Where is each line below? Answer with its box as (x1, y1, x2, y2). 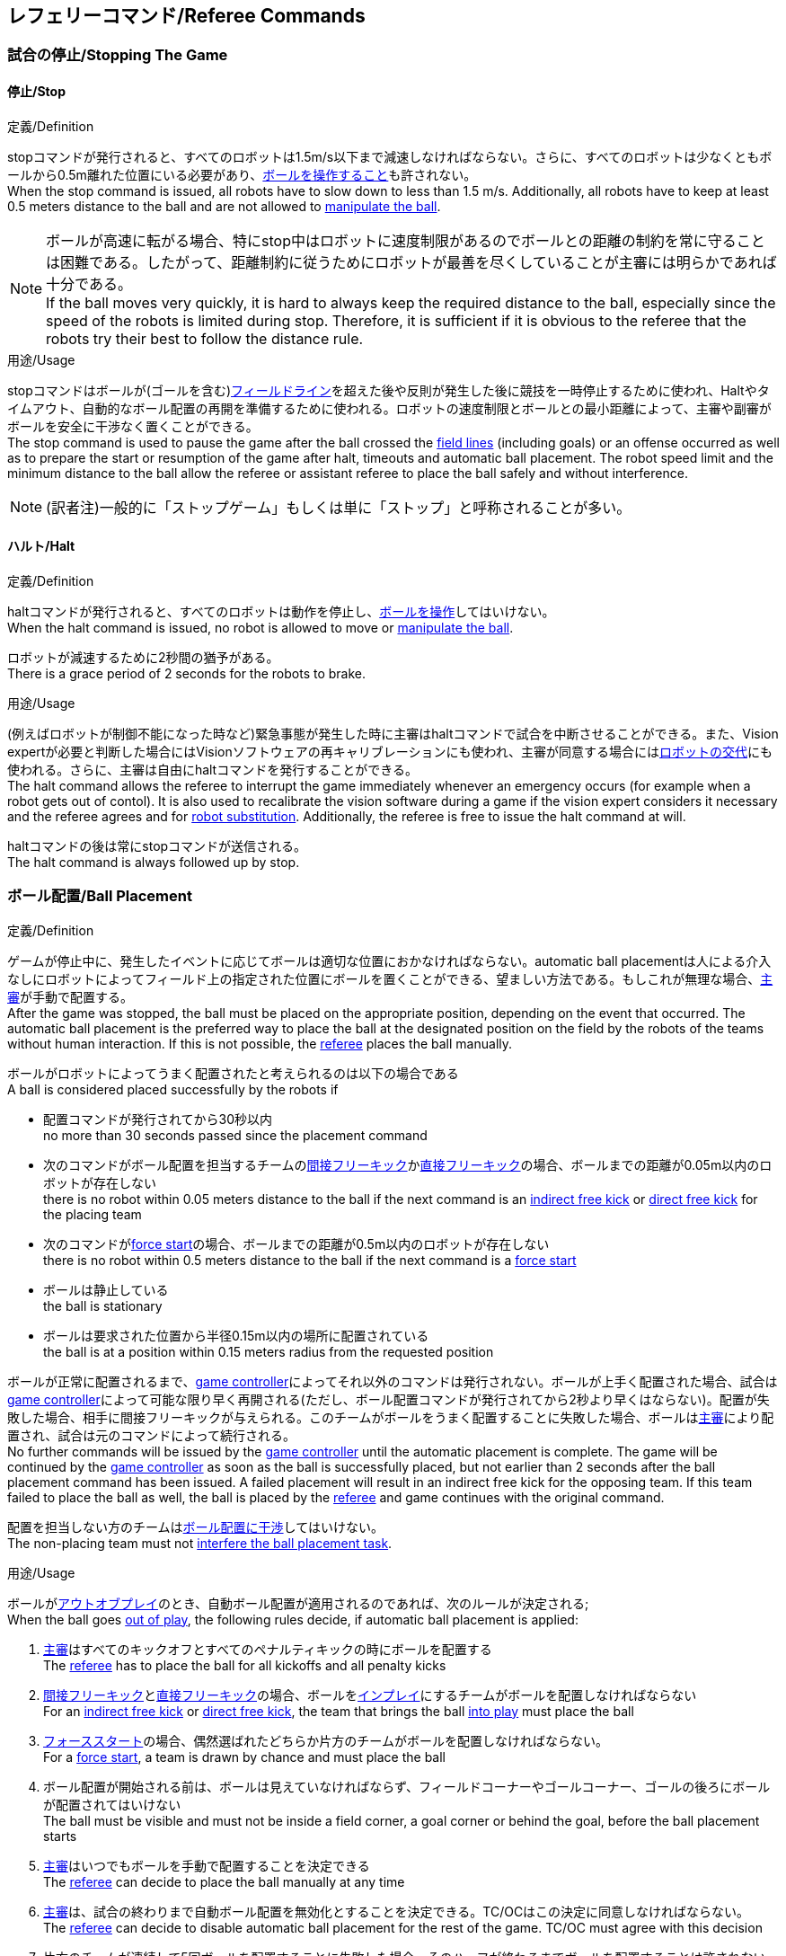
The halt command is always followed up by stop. (7, 854, 300, 870)
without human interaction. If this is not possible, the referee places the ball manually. (7, 1035, 513, 1051)
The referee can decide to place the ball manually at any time (43, 1873, 405, 1890)
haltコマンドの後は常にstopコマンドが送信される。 (7, 837, 307, 854)
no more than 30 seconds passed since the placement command (43, 1127, 428, 1143)
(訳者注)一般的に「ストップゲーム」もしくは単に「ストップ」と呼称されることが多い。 (46, 498, 631, 517)
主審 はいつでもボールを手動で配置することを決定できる (43, 1857, 370, 1873)
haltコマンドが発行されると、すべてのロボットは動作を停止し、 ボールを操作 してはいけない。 (7, 603, 555, 619)
